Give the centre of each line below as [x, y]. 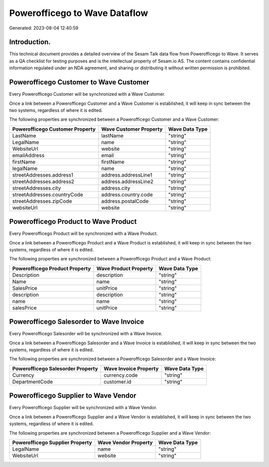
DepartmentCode [33, 382]
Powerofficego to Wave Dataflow [79, 13]
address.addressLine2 [128, 181]
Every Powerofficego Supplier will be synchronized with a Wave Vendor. [83, 408]
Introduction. [30, 42]
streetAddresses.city [37, 188]
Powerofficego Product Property [52, 268]
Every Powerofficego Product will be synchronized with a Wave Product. [83, 233]
